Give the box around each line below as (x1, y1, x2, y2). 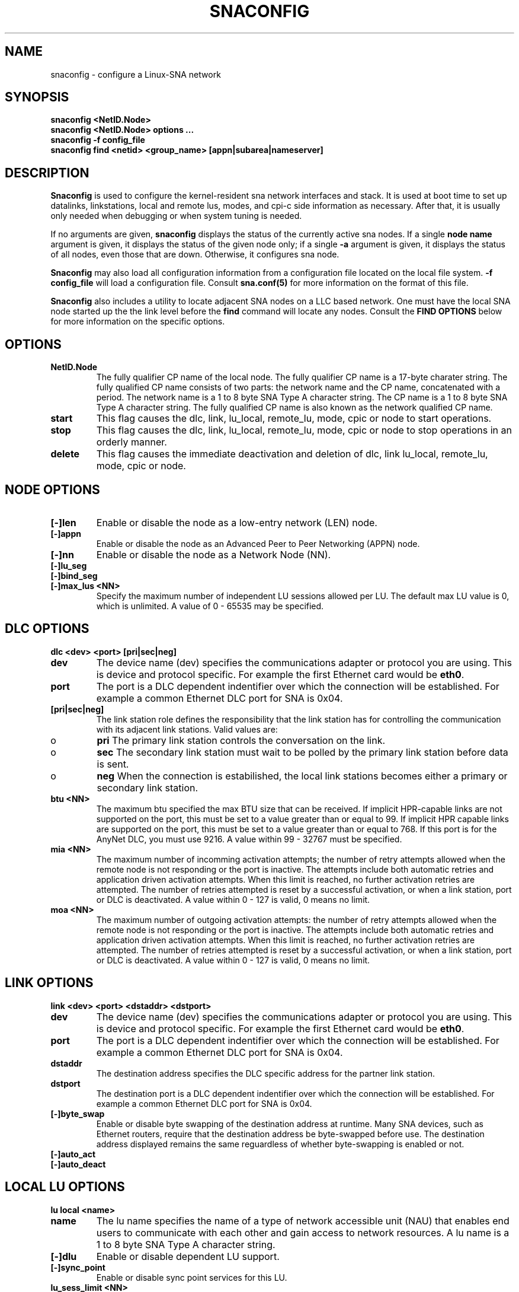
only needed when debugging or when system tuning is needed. (50, 211, 302, 221)
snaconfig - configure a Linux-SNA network (50, 69, 221, 79)
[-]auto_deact (50, 1159, 106, 1169)
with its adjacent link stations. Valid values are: (96, 724, 278, 734)
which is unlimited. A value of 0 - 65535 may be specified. (96, 600, 324, 611)
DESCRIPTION (5, 165, 89, 180)
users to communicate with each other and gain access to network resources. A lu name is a (96, 1226, 510, 1239)
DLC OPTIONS (5, 621, 89, 637)
